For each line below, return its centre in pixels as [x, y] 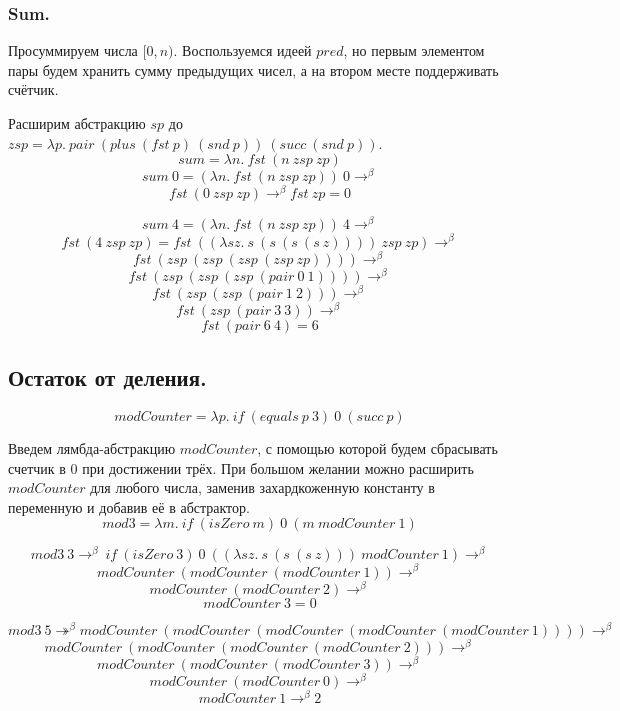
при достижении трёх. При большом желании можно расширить [278, 467]
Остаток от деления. [107, 377]
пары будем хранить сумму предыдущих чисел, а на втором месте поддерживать [253, 69]
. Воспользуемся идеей [242, 50]
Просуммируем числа [73, 50]
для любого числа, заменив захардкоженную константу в [262, 487]
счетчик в [37, 467]
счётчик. [33, 89]
